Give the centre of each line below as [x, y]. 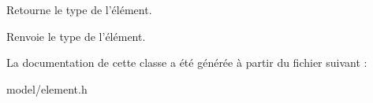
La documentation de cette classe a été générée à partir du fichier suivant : [187, 63]
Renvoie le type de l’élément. [76, 36]
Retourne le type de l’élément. [79, 9]
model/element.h [47, 88]
